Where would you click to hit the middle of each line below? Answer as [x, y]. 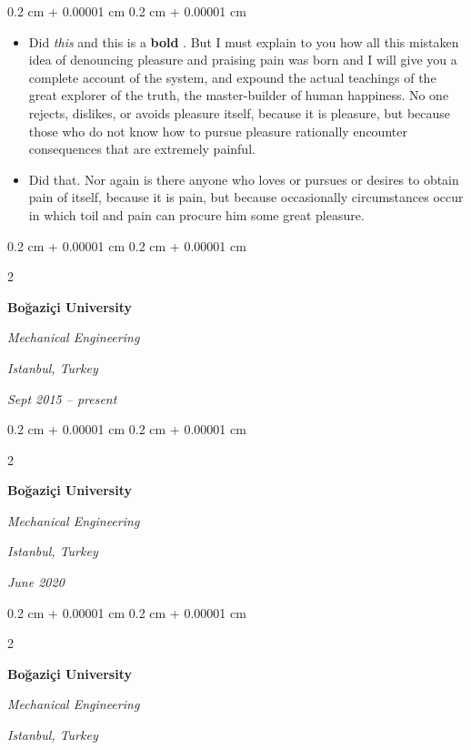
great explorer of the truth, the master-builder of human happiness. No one [239, 95]
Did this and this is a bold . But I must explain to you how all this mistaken [244, 41]
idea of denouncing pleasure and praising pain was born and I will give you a [243, 60]
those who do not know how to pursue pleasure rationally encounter [218, 131]
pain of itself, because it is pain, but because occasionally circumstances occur [246, 197]
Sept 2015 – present [62, 398]
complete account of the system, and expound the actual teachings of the [232, 77]
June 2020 [36, 582]
